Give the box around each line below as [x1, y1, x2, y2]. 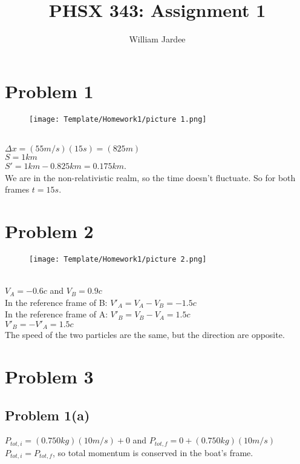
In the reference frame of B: [5, 296, 108, 308]
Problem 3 [5, 364, 94, 389]
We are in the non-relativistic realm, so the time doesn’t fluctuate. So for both [5, 171, 296, 184]
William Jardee [129, 33, 186, 45]
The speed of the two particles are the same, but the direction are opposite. [5, 328, 285, 341]
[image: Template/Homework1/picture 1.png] [29, 114, 207, 124]
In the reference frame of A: [5, 308, 108, 320]
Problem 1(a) [5, 405, 90, 424]
